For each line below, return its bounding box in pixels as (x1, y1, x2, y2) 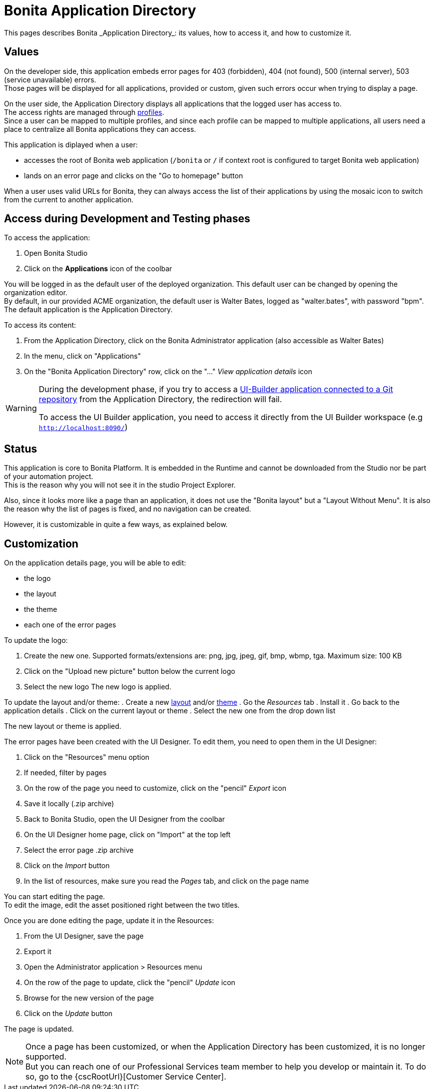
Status (4, 442, 37, 455)
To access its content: (4, 321, 76, 330)
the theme (24, 605, 57, 614)
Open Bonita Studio (24, 249, 88, 258)
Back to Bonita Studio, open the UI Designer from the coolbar (24, 815, 225, 824)
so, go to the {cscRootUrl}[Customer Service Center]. (25, 1072, 226, 1082)
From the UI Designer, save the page (24, 932, 144, 941)
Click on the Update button (24, 1009, 113, 1018)
